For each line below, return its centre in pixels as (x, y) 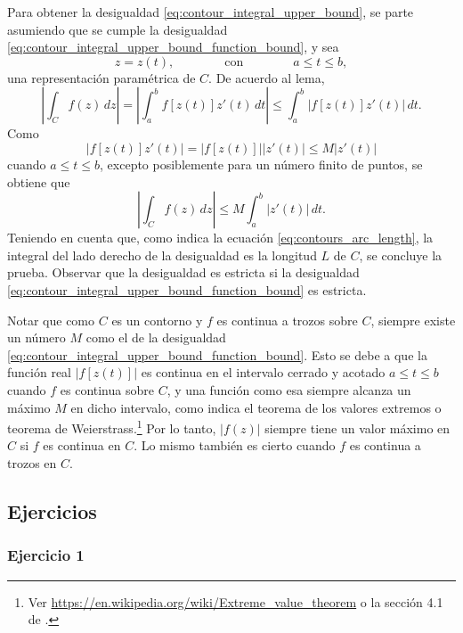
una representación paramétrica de (102, 77)
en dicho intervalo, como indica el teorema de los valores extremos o (256, 407)
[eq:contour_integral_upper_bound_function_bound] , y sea (173, 47)
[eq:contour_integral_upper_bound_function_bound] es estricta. (187, 289)
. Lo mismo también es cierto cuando (235, 445)
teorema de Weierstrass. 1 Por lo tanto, (112, 427)
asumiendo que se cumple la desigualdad (118, 29)
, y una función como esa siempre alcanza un (289, 389)
